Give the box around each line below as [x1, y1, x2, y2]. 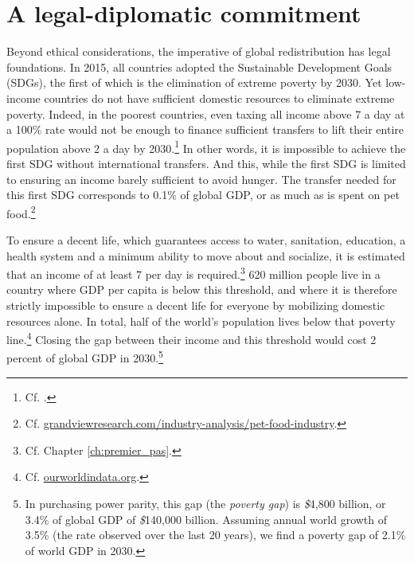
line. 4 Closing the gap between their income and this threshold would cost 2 [6, 329, 377, 347]
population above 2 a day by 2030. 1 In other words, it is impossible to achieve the [6, 137, 406, 156]
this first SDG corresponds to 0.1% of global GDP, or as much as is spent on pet [6, 186, 400, 203]
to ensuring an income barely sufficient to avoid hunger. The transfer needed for [6, 170, 396, 187]
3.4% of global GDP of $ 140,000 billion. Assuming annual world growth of [25, 510, 388, 527]
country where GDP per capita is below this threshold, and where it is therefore [6, 281, 397, 298]
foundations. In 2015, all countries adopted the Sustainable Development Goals [6, 58, 393, 75]
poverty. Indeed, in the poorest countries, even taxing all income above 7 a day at [6, 105, 405, 122]
